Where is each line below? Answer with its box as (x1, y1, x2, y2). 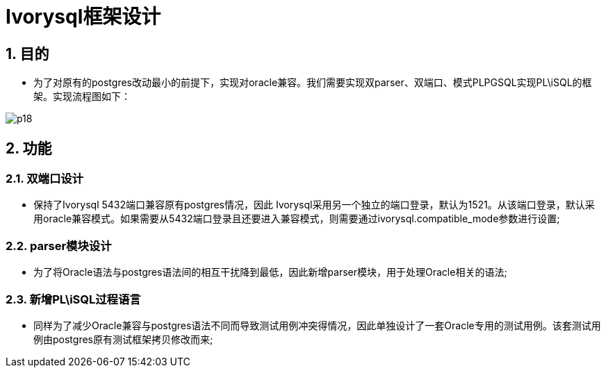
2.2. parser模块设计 (6, 238, 112, 253)
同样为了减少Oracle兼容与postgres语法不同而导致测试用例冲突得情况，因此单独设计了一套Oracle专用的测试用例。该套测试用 (33, 319, 601, 331)
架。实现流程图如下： (33, 90, 131, 103)
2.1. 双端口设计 (6, 172, 83, 186)
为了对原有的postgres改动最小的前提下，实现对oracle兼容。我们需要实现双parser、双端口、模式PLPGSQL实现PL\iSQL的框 (33, 76, 592, 89)
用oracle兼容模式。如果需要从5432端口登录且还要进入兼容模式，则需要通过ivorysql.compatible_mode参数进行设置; (33, 213, 560, 225)
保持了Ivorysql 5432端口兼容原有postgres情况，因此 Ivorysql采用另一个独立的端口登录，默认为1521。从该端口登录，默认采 (33, 199, 595, 211)
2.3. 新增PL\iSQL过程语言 (6, 292, 141, 306)
